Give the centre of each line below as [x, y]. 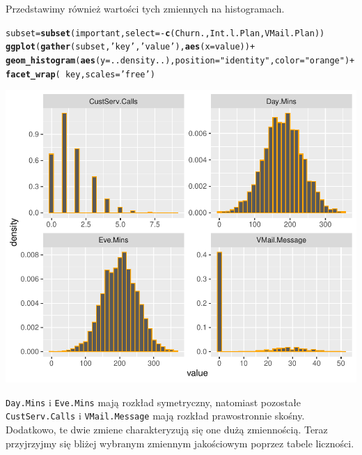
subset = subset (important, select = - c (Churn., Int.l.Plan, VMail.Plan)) [165, 33]
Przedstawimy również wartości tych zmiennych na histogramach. [145, 8]
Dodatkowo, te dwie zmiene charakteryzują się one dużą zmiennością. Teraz [167, 430]
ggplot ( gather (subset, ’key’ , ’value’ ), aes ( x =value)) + [131, 47]
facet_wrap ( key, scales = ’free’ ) [80, 74]
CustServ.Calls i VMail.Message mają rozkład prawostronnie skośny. [155, 416]
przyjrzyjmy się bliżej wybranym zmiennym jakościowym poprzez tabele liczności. [180, 443]
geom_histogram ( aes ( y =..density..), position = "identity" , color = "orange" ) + [180, 60]
